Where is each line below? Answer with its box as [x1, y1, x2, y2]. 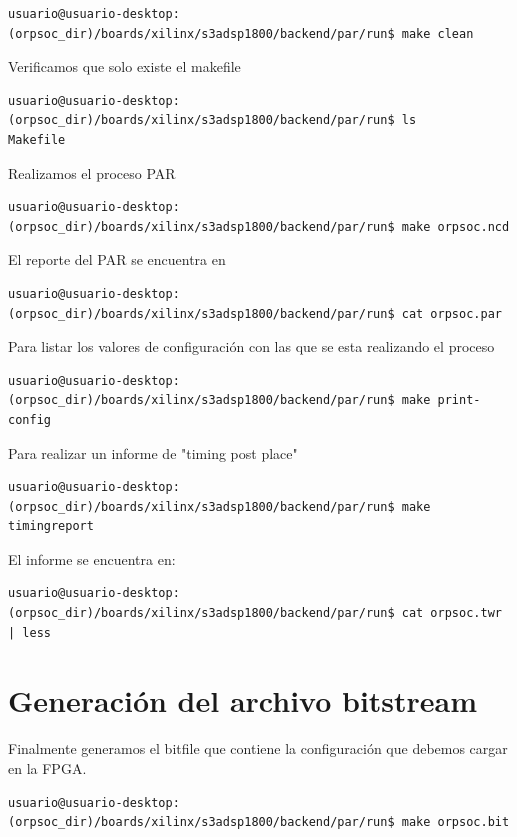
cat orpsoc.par [401, 306, 502, 321]
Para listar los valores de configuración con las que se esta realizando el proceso [8, 336, 495, 357]
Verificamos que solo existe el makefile [8, 56, 241, 77]
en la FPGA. [8, 757, 87, 778]
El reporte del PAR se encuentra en [8, 249, 226, 270]
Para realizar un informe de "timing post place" [8, 442, 298, 463]
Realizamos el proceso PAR [8, 162, 176, 183]
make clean [401, 26, 474, 41]
